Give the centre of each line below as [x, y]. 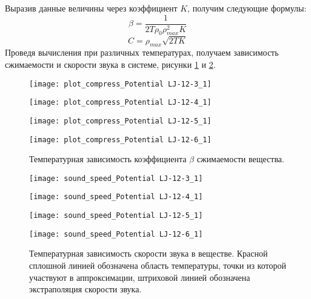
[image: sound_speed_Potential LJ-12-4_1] [116, 197]
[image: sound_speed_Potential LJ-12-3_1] [116, 178]
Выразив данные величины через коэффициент [91, 8]
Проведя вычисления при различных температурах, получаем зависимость [142, 52]
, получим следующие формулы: [247, 8]
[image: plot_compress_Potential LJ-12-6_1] [120, 140]
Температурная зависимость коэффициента [108, 159]
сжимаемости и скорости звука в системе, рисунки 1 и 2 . [110, 64]
